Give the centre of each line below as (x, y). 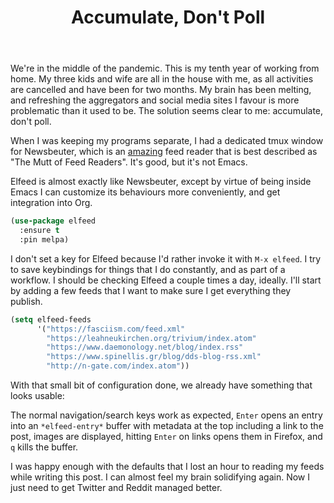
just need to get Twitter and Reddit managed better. (116, 488)
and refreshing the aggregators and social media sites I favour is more (155, 100)
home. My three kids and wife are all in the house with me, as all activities (162, 79)
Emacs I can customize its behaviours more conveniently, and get (145, 192)
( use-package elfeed (53, 221)
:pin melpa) (44, 239)
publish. (26, 301)
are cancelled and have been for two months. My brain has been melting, (161, 90)
